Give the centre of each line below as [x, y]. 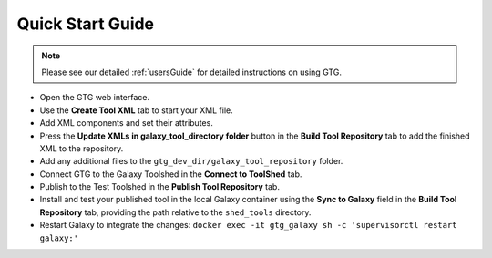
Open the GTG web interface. [95, 98]
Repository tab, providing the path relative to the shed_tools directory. [175, 212]
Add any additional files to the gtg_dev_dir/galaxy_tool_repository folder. [191, 161]
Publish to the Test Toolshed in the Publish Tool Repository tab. [159, 187]
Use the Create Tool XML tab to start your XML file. [136, 110]
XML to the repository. [82, 148]
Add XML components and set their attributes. [126, 123]
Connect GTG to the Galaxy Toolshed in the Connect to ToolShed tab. [171, 174]
